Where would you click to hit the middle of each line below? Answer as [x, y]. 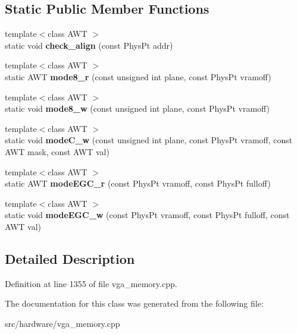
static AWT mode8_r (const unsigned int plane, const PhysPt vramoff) [138, 76]
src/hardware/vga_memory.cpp [62, 323]
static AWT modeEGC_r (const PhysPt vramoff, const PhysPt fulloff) [138, 183]
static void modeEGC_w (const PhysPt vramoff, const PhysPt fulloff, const [147, 215]
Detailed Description [70, 258]
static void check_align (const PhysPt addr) [89, 45]
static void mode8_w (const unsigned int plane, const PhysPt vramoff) [137, 108]
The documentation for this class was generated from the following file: [134, 303]
